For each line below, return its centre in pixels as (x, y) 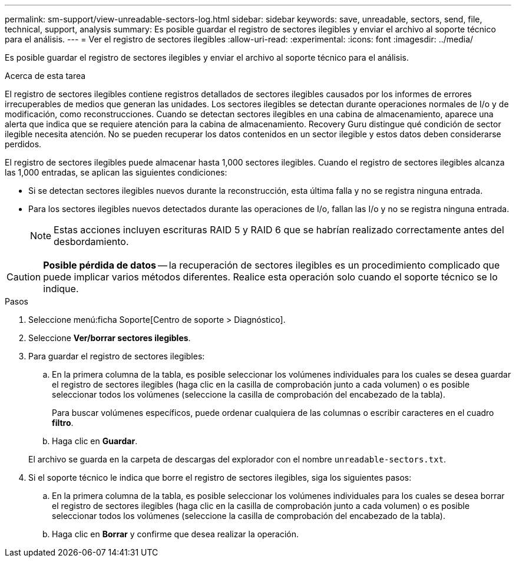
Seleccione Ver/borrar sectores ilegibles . (110, 338)
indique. (61, 289)
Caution (24, 277)
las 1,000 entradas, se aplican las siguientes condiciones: (116, 172)
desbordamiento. (91, 242)
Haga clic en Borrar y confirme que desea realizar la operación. (176, 534)
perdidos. (23, 144)
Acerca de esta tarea (45, 76)
